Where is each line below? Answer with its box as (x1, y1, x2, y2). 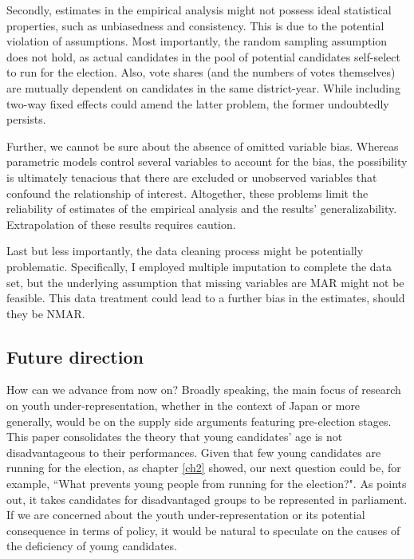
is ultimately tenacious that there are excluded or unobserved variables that (6, 168, 377, 185)
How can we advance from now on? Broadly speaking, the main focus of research (6, 381, 401, 398)
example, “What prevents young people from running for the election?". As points (6, 475, 407, 492)
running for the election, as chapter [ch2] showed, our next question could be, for (6, 459, 401, 476)
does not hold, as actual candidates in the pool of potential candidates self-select (6, 48, 400, 65)
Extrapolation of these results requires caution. (6, 215, 236, 232)
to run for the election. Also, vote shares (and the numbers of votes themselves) (6, 64, 396, 81)
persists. (6, 111, 46, 128)
